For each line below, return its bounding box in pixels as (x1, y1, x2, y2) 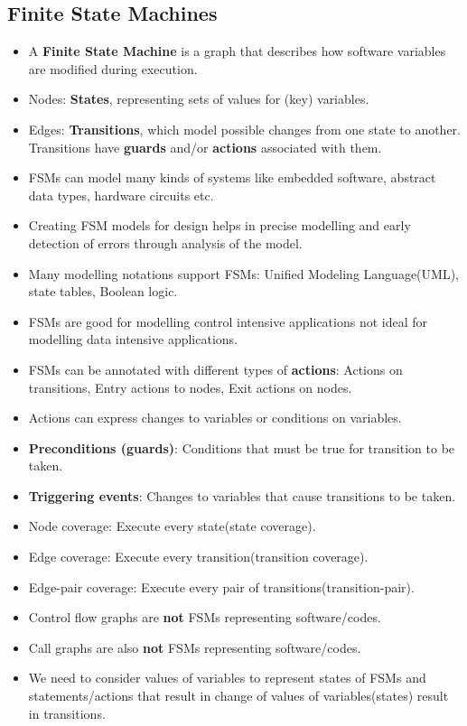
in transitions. (28, 703, 106, 722)
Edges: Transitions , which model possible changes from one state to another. (28, 119, 461, 138)
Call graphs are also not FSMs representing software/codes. (28, 638, 361, 656)
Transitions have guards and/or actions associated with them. (28, 137, 382, 156)
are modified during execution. (28, 59, 198, 78)
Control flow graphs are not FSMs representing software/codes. (28, 608, 381, 627)
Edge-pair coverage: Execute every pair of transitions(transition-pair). (28, 577, 415, 596)
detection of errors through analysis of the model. (28, 233, 303, 252)
